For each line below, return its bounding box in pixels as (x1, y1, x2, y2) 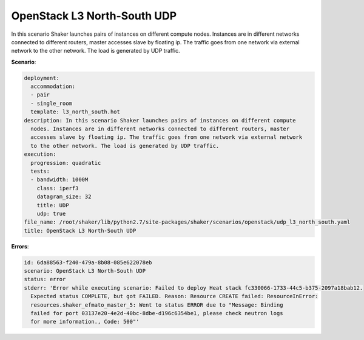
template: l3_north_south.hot (30, 108, 121, 115)
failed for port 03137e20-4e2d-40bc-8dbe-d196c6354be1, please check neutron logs (30, 310, 283, 317)
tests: (30, 168, 50, 175)
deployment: (24, 75, 60, 81)
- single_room (30, 100, 73, 107)
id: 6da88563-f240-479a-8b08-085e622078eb (24, 259, 152, 266)
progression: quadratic (30, 159, 101, 166)
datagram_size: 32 (36, 193, 92, 200)
